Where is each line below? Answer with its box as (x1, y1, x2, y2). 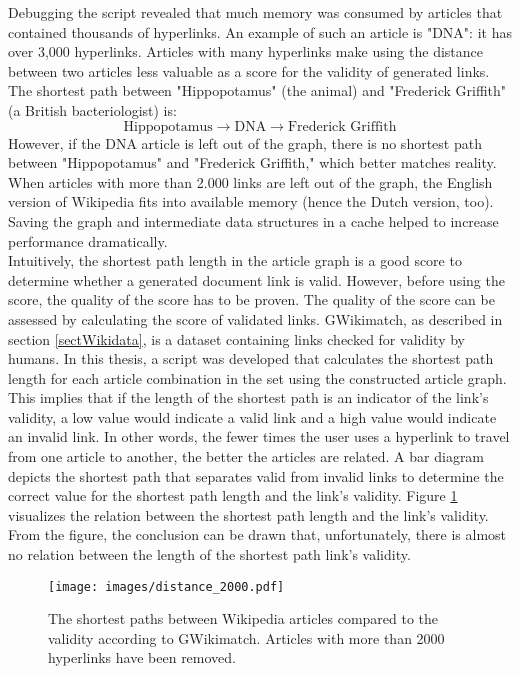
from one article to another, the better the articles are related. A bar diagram (8, 446, 485, 467)
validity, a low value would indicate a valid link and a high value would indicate (8, 406, 497, 427)
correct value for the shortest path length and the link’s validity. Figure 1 (8, 485, 458, 506)
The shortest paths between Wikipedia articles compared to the (48, 608, 439, 629)
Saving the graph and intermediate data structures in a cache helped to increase (8, 210, 499, 231)
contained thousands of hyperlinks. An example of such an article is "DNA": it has (8, 21, 512, 42)
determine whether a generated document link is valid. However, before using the (8, 269, 505, 290)
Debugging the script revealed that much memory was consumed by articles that (8, 2, 503, 22)
